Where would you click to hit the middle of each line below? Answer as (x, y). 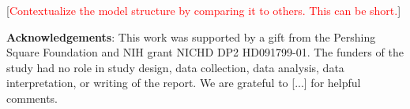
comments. (32, 98)
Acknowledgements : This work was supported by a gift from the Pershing (191, 36)
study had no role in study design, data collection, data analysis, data (175, 67)
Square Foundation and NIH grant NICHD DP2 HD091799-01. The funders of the (205, 52)
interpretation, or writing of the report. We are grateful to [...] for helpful (184, 83)
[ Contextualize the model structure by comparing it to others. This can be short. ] (204, 10)
